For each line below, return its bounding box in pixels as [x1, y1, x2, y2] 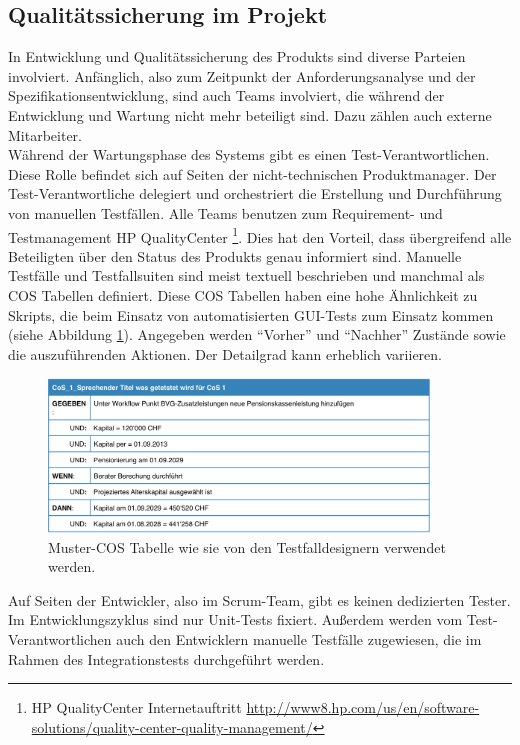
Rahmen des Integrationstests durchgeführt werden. [8, 648, 325, 669]
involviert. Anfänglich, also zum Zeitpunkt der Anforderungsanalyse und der [8, 65, 476, 86]
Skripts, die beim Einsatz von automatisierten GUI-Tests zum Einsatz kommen [8, 304, 494, 325]
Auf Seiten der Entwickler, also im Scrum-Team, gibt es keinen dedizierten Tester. [8, 589, 511, 610]
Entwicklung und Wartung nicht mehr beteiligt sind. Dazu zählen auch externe [8, 104, 492, 125]
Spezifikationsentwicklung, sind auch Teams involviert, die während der [8, 85, 445, 106]
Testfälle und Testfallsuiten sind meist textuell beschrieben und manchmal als [8, 265, 485, 286]
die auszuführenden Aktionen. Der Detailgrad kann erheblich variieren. [8, 343, 442, 364]
